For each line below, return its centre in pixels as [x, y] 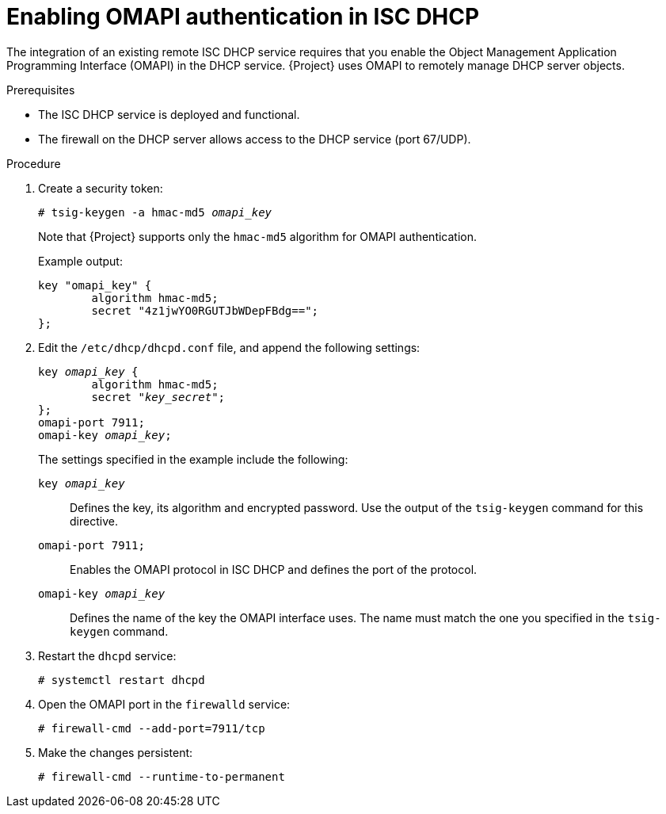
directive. [94, 521]
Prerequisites [41, 90]
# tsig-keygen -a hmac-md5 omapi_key [155, 212]
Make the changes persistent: [116, 752]
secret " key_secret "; [158, 397]
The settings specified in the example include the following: [193, 459]
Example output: [80, 261]
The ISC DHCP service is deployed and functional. [169, 114]
